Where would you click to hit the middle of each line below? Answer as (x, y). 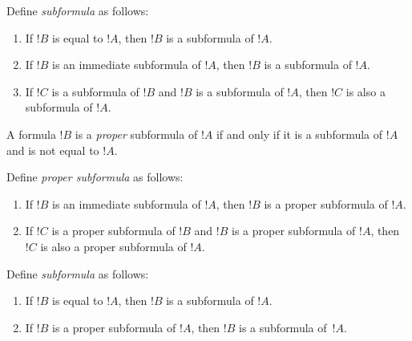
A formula (31, 134)
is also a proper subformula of (113, 246)
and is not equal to (53, 150)
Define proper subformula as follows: (95, 177)
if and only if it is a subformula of (299, 134)
